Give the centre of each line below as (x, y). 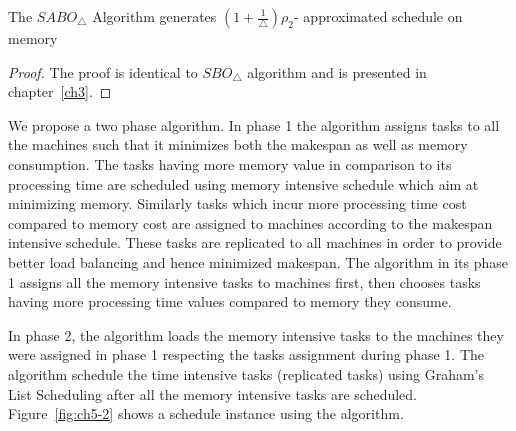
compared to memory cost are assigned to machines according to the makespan (250, 222)
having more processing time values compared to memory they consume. (230, 301)
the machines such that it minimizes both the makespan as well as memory (238, 144)
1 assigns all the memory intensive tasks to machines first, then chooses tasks (244, 281)
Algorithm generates (154, 16)
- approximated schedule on (378, 16)
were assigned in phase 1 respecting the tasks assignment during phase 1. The (246, 354)
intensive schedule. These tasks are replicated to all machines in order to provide (255, 242)
